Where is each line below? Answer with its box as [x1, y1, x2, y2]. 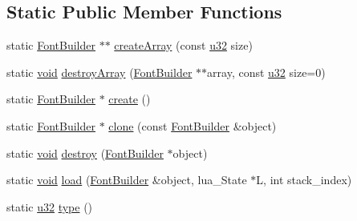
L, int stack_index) [256, 171, 352, 188]
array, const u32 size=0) [207, 63, 326, 80]
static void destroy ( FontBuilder [6, 144, 164, 161]
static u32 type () [6, 198, 93, 215]
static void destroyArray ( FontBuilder [6, 63, 193, 80]
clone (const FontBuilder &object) [108, 117, 277, 134]
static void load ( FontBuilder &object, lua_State [6, 171, 247, 188]
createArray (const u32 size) [114, 37, 253, 54]
